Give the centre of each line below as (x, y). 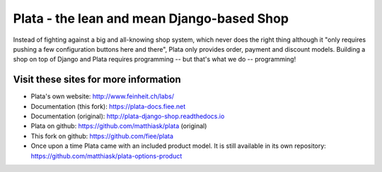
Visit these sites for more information (97, 80)
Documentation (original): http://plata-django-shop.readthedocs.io (128, 116)
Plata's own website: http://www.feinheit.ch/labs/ (103, 96)
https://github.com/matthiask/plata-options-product (106, 156)
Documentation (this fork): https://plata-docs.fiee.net (108, 106)
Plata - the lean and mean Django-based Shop (151, 18)
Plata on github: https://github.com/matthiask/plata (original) (119, 126)
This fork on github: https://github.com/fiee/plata (102, 136)
